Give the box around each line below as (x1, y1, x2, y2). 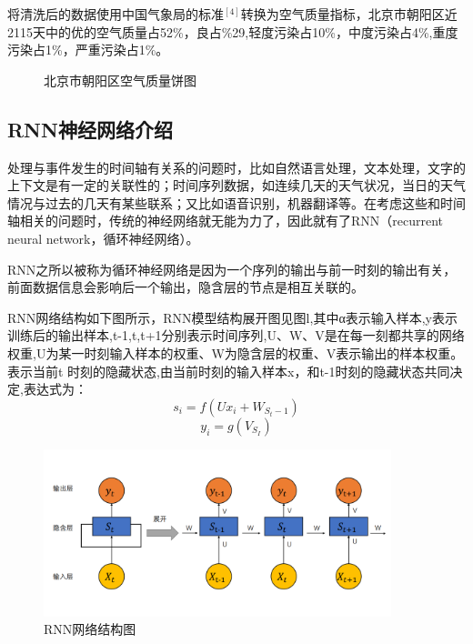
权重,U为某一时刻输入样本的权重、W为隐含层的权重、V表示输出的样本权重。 (7, 343, 464, 362)
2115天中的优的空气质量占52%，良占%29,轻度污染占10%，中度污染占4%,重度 (7, 22, 458, 41)
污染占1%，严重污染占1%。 (7, 40, 169, 59)
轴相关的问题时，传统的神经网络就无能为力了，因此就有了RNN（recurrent (7, 211, 444, 230)
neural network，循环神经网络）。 (7, 228, 199, 247)
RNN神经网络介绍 (7, 115, 173, 143)
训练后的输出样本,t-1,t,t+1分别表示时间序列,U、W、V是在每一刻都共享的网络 (7, 326, 465, 345)
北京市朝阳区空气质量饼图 (44, 70, 196, 89)
